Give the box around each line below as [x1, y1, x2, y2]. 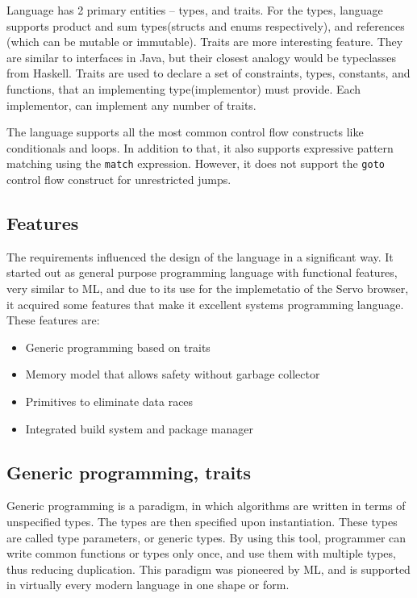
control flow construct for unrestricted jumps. [6, 171, 231, 187]
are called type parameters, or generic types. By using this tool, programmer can [6, 529, 407, 546]
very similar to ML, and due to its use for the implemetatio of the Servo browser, [6, 279, 409, 296]
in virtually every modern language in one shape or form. [6, 576, 290, 593]
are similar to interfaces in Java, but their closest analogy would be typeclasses [6, 48, 397, 65]
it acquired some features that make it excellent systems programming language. [6, 295, 404, 312]
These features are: [6, 312, 100, 328]
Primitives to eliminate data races [25, 392, 194, 409]
